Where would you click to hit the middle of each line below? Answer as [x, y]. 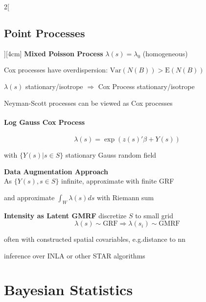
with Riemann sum [125, 197]
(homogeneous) [165, 53]
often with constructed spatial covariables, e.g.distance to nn [95, 239]
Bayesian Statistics [69, 289]
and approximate [29, 197]
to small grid [154, 215]
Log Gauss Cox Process [45, 122]
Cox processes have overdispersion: [56, 70]
